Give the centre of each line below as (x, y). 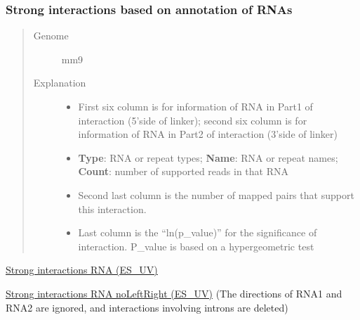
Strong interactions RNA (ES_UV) (82, 270)
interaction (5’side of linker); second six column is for (193, 120)
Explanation (60, 83)
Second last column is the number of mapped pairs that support (216, 194)
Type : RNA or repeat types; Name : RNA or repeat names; (208, 157)
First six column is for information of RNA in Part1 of (195, 106)
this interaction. (112, 209)
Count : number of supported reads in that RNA (183, 171)
